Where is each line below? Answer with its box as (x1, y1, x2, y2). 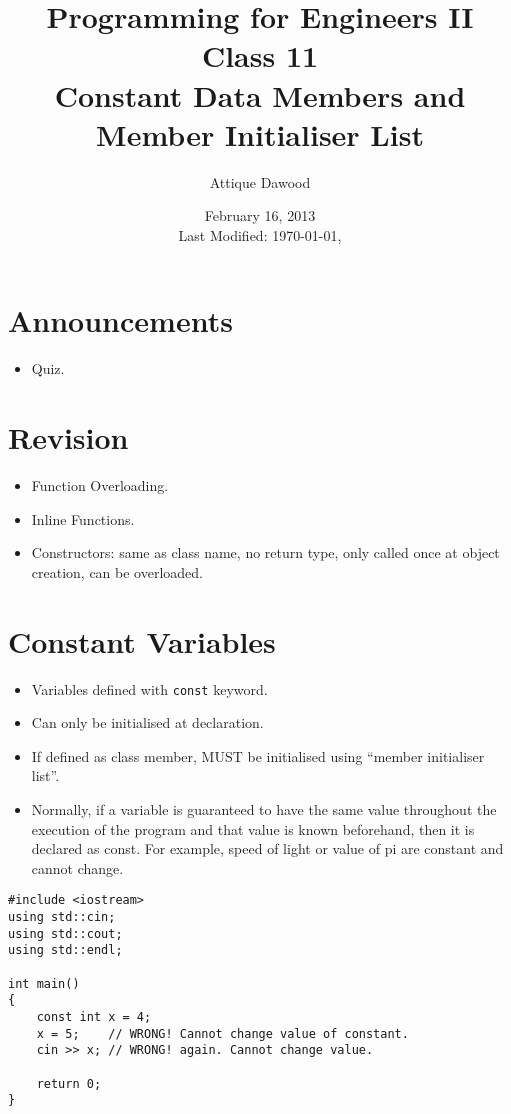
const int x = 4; (36, 1010, 152, 1025)
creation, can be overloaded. (31, 561, 203, 582)
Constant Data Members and (54, 74, 466, 115)
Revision (8, 417, 129, 458)
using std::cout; (8, 926, 123, 941)
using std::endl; (8, 943, 123, 958)
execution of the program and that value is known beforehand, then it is (31, 818, 475, 839)
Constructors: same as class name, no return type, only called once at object (31, 542, 500, 563)
